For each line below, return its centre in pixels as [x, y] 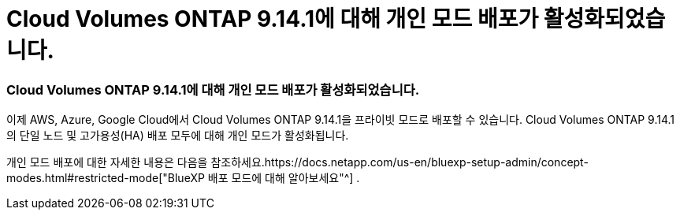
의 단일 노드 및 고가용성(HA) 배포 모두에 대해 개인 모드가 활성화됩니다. [178, 136]
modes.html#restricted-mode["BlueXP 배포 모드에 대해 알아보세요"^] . [183, 178]
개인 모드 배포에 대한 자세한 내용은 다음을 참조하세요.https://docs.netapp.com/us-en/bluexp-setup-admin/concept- [297, 162]
